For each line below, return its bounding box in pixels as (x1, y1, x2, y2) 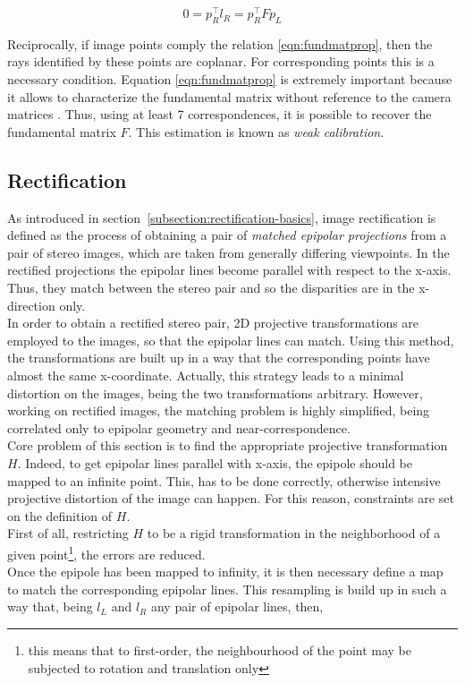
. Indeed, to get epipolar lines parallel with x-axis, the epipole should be (17, 453, 412, 472)
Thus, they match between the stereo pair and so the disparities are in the (7, 278, 415, 297)
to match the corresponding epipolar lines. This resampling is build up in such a (7, 579, 447, 598)
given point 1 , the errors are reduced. (7, 542, 206, 563)
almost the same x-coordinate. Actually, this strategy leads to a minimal (7, 365, 404, 384)
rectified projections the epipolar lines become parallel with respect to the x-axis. (7, 260, 452, 279)
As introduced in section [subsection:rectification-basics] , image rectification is (7, 208, 436, 226)
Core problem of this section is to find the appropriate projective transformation (7, 436, 448, 455)
